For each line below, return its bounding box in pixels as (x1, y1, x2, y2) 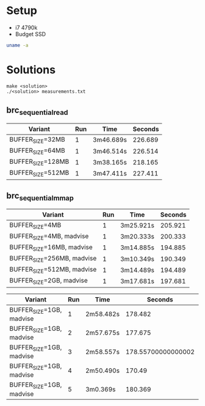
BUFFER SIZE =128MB (9, 157, 70, 167)
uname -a (6, 42, 29, 48)
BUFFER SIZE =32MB (9, 135, 65, 144)
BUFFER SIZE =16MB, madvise (9, 243, 93, 253)
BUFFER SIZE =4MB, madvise (9, 232, 89, 242)
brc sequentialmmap (6, 190, 74, 202)
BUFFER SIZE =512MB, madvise (9, 265, 97, 275)
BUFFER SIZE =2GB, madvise (9, 276, 88, 286)
